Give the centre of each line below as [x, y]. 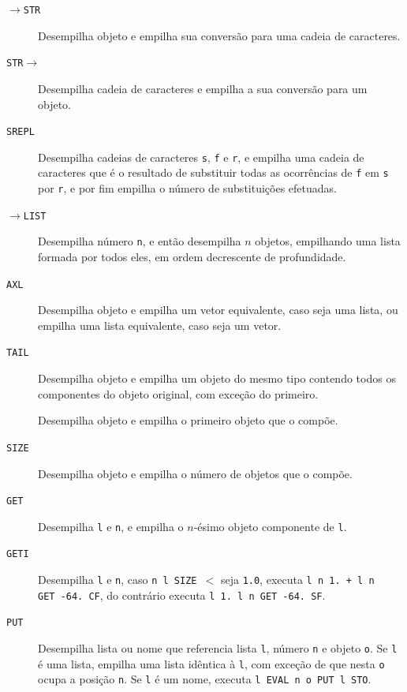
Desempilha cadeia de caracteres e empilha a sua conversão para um [203, 88]
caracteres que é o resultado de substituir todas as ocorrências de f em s [213, 172]
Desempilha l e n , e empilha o [111, 526]
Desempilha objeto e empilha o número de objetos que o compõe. [195, 473]
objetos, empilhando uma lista [328, 241]
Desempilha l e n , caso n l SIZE [118, 580]
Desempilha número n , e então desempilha [140, 241]
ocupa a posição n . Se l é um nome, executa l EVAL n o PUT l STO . [205, 679]
